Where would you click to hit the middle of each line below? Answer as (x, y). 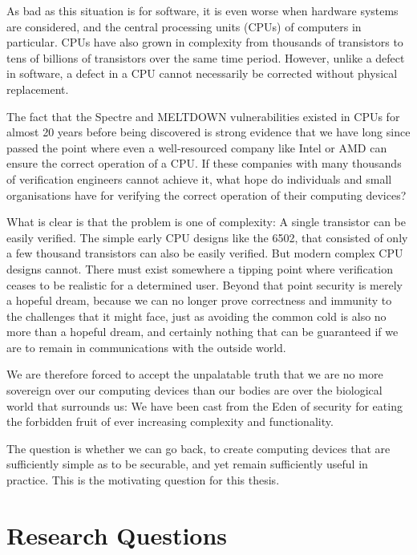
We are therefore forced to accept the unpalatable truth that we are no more (195, 374)
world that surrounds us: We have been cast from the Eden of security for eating (204, 405)
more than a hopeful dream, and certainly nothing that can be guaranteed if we (202, 332)
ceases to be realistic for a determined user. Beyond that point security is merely (204, 284)
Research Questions (117, 535)
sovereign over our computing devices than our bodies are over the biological (194, 390)
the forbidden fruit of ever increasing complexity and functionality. (170, 421)
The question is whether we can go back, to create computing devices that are (198, 448)
